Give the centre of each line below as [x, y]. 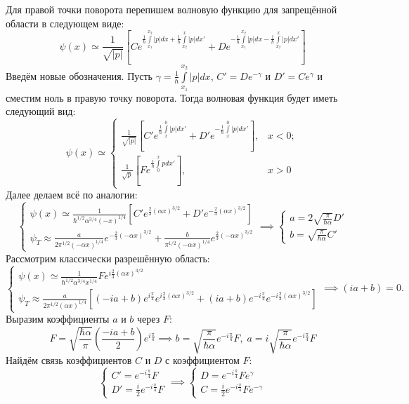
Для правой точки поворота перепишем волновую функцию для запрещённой [171, 9]
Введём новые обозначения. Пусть [79, 75]
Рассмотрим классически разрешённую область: [108, 258]
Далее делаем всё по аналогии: [72, 195]
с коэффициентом [202, 360]
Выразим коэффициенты [58, 319]
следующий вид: [41, 111]
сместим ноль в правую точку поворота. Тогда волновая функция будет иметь [172, 97]
